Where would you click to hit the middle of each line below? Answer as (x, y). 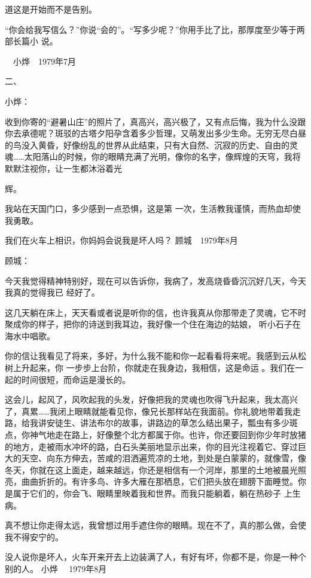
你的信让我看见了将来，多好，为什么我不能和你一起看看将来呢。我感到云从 (151, 356)
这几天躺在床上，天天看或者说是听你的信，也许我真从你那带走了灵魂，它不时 (155, 312)
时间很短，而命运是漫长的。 (76, 379)
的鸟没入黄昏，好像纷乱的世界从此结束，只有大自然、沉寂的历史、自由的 (147, 144)
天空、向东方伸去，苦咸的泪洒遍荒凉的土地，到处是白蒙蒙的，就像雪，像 (164, 458)
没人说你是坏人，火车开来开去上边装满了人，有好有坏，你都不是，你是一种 (151, 557)
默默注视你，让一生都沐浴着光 (63, 168)
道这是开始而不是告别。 (51, 9)
